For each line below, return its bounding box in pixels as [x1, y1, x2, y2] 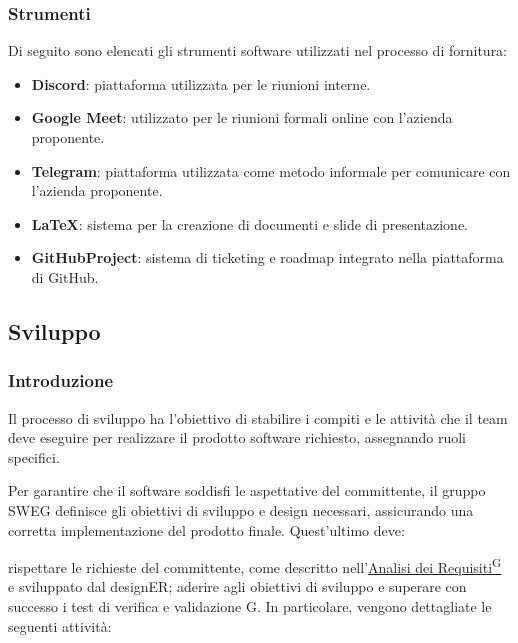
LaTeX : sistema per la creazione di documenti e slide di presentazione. [31, 213, 468, 234]
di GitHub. [31, 266, 99, 287]
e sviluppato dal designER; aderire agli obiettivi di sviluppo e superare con [8, 576, 467, 597]
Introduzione [8, 368, 114, 393]
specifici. [8, 446, 60, 467]
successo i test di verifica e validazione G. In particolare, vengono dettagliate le [8, 595, 492, 616]
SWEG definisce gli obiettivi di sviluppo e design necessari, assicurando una [8, 499, 474, 520]
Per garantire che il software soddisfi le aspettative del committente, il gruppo [8, 480, 486, 501]
